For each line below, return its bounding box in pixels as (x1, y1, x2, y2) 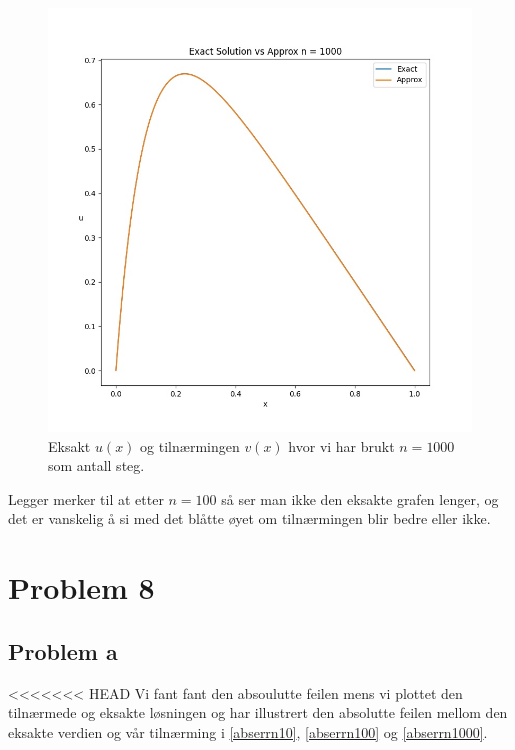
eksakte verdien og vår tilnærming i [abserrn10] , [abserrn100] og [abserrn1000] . (8, 721, 488, 742)
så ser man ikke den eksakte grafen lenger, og (221, 488, 499, 509)
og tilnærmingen (140, 435, 240, 456)
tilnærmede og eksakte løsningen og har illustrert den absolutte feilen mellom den (8, 702, 508, 723)
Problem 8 (8, 567, 155, 608)
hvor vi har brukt (288, 435, 395, 456)
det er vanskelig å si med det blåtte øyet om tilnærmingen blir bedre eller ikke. (8, 508, 491, 529)
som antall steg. (48, 455, 145, 476)
